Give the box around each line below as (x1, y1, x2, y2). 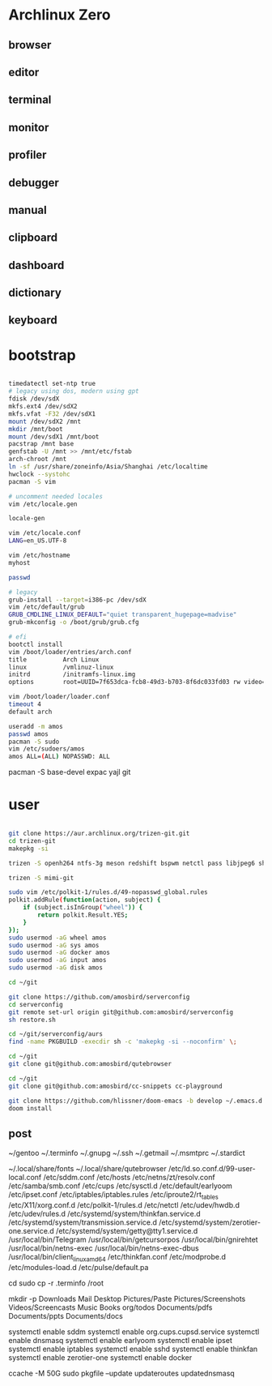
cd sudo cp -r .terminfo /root (8, 1278, 104, 1288)
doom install (8, 1104, 53, 1112)
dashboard (8, 258, 65, 272)
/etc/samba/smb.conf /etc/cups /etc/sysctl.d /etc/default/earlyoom (8, 1181, 233, 1191)
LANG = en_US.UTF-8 (8, 537, 67, 545)
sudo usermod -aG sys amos (8, 941, 100, 949)
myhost (8, 558, 31, 567)
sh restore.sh (8, 1016, 57, 1024)
